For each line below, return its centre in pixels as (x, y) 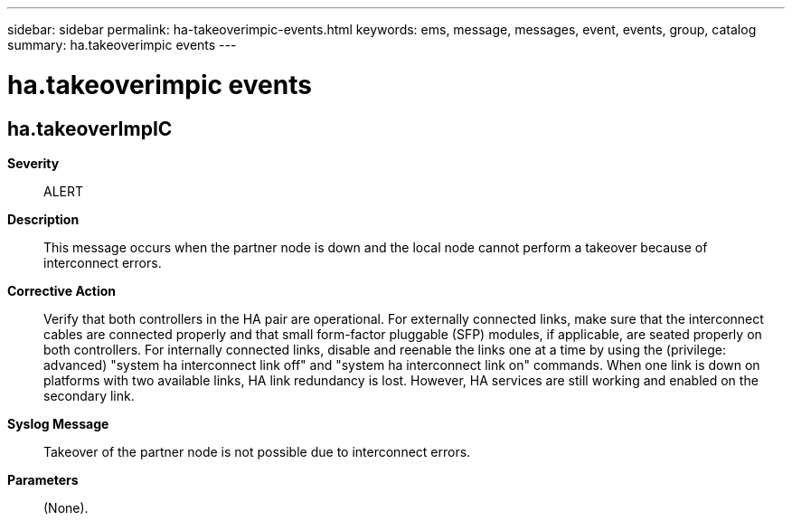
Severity (33, 163)
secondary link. (89, 395)
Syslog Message (58, 423)
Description (43, 219)
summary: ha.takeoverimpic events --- (122, 45)
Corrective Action (61, 290)
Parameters (43, 479)
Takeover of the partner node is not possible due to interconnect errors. (257, 451)
